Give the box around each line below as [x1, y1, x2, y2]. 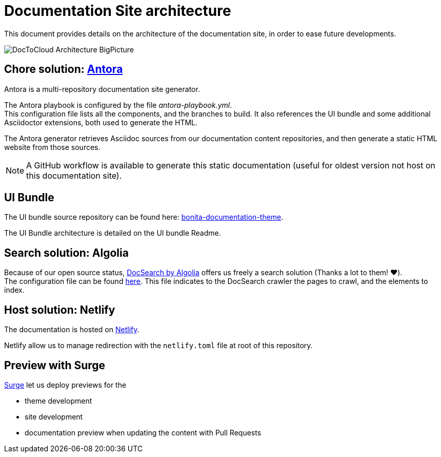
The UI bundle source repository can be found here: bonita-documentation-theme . [4, 213, 284, 222]
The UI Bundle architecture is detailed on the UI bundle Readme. [4, 228, 221, 238]
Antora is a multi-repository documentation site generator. [4, 84, 200, 93]
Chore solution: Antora [4, 63, 123, 76]
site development [25, 412, 83, 421]
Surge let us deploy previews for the [4, 380, 127, 389]
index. [4, 285, 25, 295]
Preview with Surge [4, 358, 106, 372]
